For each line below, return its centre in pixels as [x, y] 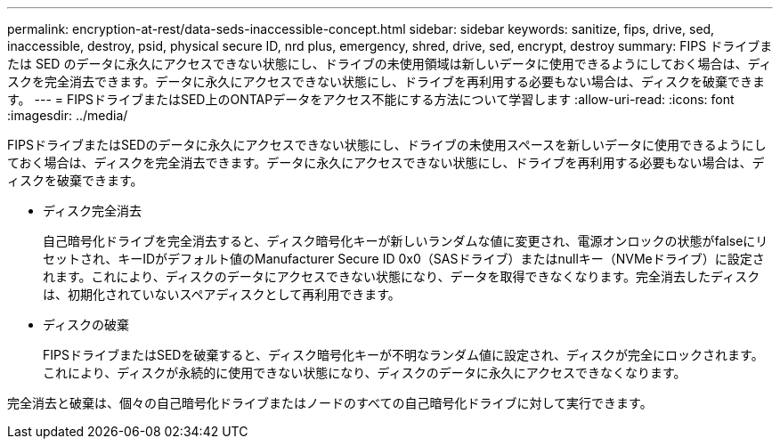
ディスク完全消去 [93, 211]
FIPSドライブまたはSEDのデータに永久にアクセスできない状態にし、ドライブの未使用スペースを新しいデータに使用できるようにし [387, 145]
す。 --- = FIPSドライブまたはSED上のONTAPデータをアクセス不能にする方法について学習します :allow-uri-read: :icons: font [371, 99]
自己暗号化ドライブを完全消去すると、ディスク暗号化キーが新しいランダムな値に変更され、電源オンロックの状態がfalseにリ [406, 241]
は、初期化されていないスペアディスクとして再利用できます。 [222, 294]
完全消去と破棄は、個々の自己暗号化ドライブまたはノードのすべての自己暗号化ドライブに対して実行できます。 [330, 403]
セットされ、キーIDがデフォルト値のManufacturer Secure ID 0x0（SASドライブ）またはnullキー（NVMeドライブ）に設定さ [404, 259]
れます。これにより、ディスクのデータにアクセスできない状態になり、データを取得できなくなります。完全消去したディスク [402, 276]
